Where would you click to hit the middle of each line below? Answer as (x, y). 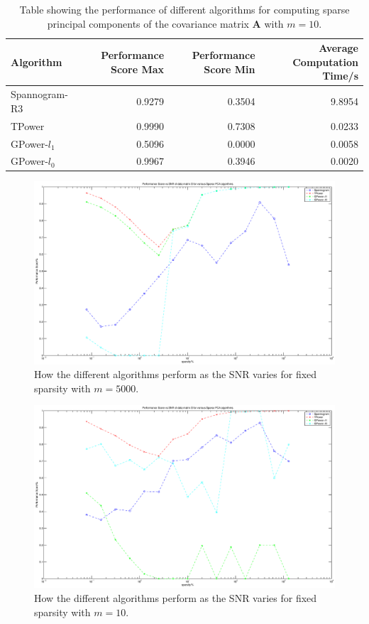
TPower (28, 125)
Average (338, 48)
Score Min (230, 69)
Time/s (340, 76)
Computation (325, 61)
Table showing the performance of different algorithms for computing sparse (184, 9)
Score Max (137, 69)
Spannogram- (39, 94)
